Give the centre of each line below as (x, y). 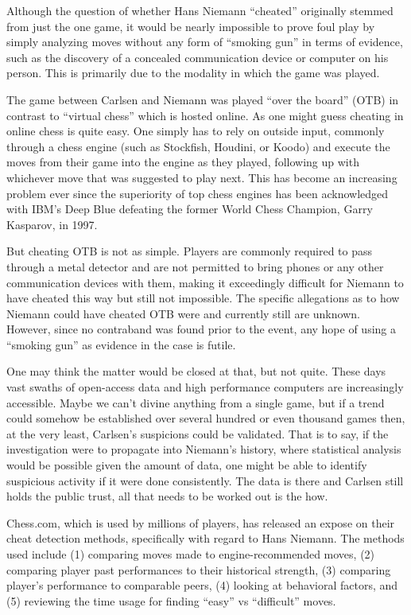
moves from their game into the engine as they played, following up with (183, 162)
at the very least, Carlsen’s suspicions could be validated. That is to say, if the (198, 433)
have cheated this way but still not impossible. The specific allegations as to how (203, 298)
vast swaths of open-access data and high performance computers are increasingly (205, 387)
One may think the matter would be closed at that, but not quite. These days (196, 371)
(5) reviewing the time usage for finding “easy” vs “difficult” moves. (171, 600)
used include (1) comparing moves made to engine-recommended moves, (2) (191, 554)
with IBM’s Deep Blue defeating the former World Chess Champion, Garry (190, 209)
